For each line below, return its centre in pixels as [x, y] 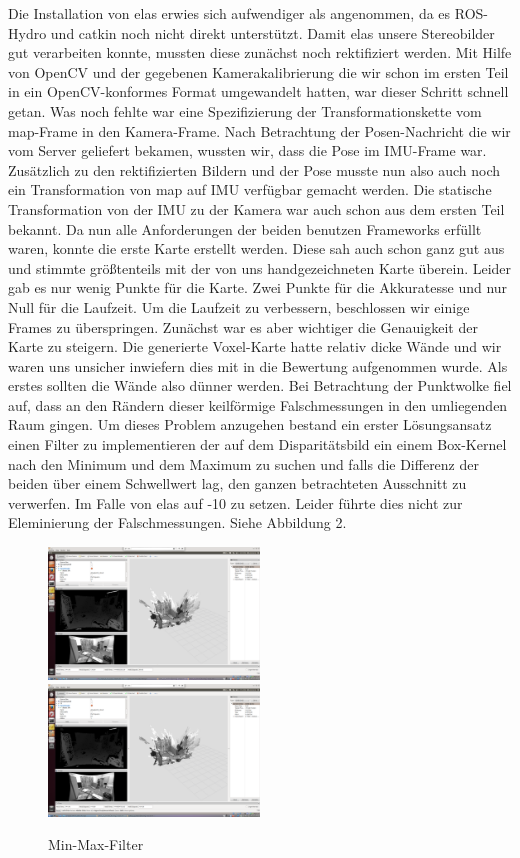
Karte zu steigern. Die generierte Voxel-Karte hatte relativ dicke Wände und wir [255, 346]
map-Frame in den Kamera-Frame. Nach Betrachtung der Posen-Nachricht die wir [259, 130]
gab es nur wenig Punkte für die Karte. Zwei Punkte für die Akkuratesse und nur [258, 287]
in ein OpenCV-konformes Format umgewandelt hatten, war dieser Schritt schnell [258, 91]
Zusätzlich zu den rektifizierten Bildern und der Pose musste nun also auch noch [254, 169]
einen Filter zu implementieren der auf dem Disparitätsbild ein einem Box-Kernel [257, 444]
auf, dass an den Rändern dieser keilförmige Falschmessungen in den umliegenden [258, 404]
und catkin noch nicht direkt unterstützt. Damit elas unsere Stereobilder [272, 32]
